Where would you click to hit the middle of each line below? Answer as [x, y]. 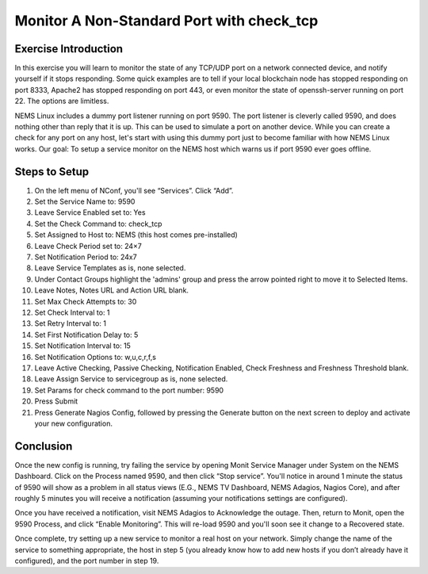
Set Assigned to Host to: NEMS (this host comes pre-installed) [136, 235]
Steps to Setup [52, 172]
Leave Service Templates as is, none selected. [110, 268]
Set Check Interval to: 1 [72, 312]
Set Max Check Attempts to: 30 [86, 301]
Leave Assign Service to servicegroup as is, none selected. [131, 379]
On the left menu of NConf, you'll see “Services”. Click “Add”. [134, 190]
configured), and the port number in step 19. [87, 561]
